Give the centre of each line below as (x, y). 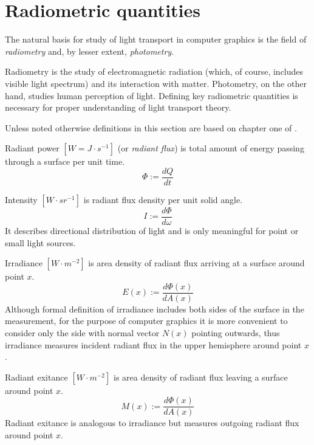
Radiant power (32, 148)
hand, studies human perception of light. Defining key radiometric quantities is (152, 95)
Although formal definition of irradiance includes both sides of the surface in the (155, 309)
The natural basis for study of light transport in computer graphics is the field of (156, 39)
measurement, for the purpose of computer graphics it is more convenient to (146, 321)
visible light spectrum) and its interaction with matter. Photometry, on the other (156, 83)
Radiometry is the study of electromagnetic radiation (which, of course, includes (154, 71)
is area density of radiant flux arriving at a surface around (196, 263)
